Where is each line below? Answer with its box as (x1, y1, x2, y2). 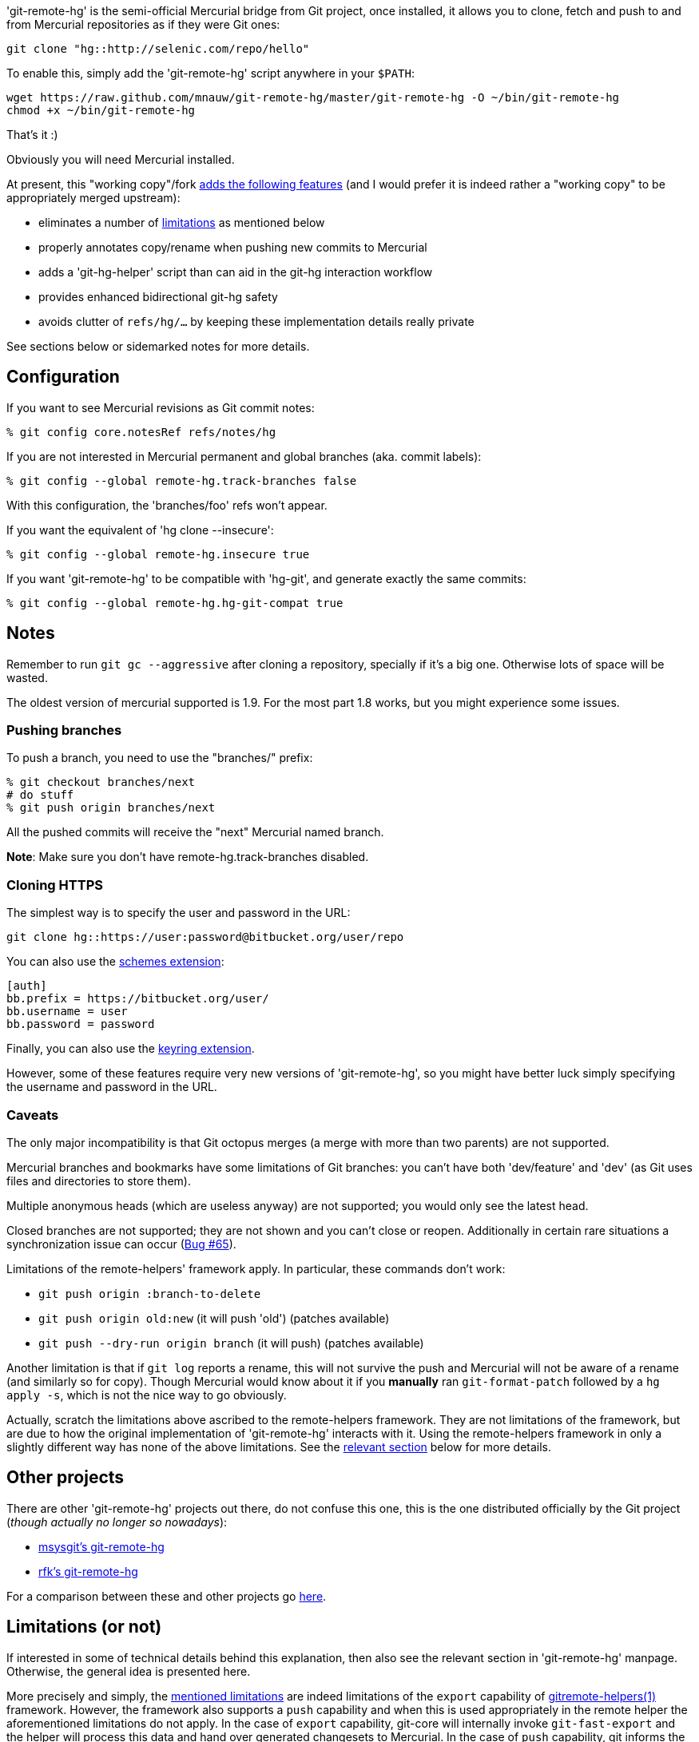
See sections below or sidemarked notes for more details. (6, 339, 310, 353)
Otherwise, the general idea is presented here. (6, 1664, 251, 1678)
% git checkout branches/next (6, 776, 196, 789)
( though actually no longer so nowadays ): (6, 1514, 228, 1529)
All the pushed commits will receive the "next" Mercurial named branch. (6, 825, 384, 839)
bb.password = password (6, 1018, 155, 1031)
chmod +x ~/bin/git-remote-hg (6, 104, 196, 117)
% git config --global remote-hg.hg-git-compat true (6, 596, 344, 609)
